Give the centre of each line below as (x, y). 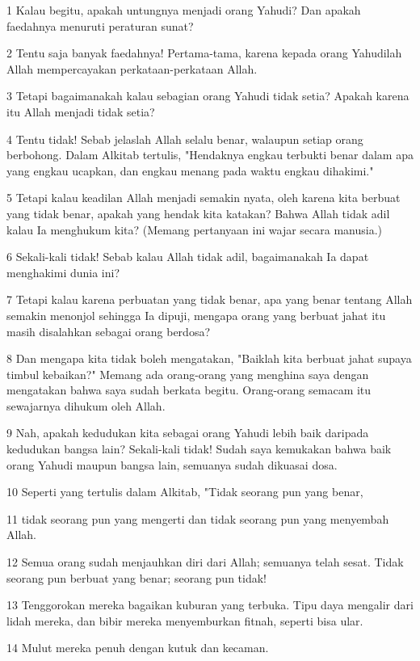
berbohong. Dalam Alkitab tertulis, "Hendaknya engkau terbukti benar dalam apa (210, 155)
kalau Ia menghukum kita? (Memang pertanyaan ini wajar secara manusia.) (195, 229)
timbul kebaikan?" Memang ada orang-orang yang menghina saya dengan (188, 374)
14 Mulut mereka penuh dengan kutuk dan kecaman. (138, 648)
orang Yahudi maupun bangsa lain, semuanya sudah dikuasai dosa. (172, 464)
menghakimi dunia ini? (63, 272)
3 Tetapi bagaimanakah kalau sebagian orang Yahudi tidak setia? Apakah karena (208, 96)
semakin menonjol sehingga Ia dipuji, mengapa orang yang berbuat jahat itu (196, 315)
